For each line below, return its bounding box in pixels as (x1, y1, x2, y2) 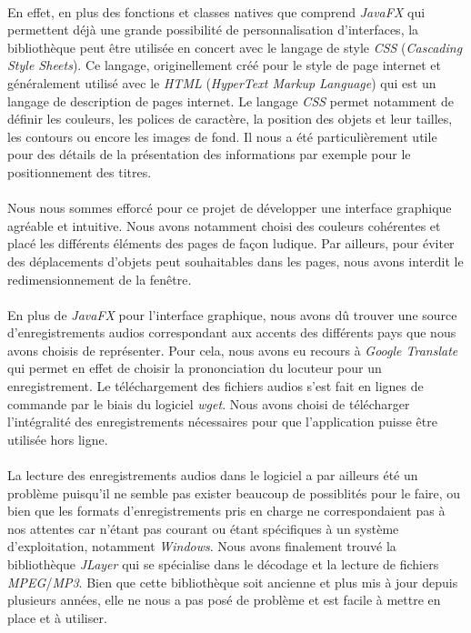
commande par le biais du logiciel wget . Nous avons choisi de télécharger (7, 394, 410, 413)
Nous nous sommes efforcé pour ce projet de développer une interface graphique (7, 198, 452, 217)
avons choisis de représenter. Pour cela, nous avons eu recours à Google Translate (7, 340, 458, 359)
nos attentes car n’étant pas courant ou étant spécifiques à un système (7, 518, 399, 538)
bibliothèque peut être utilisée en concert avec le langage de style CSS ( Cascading (7, 37, 463, 56)
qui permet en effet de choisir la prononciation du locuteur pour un (7, 358, 382, 377)
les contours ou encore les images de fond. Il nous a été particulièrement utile (7, 126, 437, 146)
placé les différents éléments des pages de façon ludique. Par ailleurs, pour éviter (7, 234, 455, 253)
